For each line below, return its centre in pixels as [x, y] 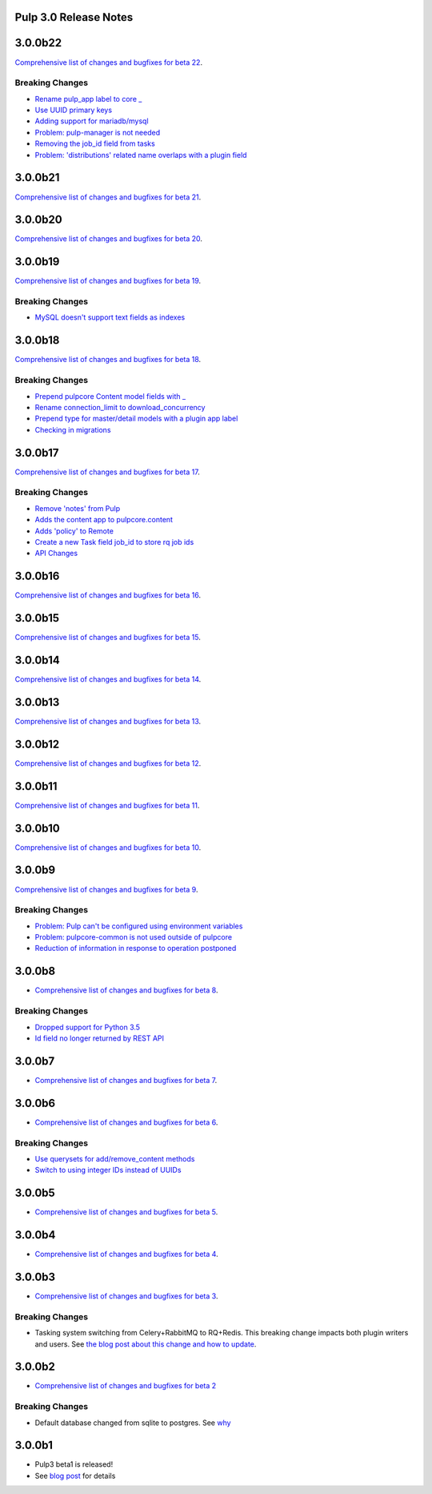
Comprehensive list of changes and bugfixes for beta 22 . [109, 62]
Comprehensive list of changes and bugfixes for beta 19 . [108, 281]
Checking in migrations [73, 429]
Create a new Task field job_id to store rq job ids [114, 542]
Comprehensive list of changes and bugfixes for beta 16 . [108, 595]
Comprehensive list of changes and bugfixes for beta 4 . [127, 1254]
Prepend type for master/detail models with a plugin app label [136, 419]
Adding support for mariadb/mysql [92, 121]
